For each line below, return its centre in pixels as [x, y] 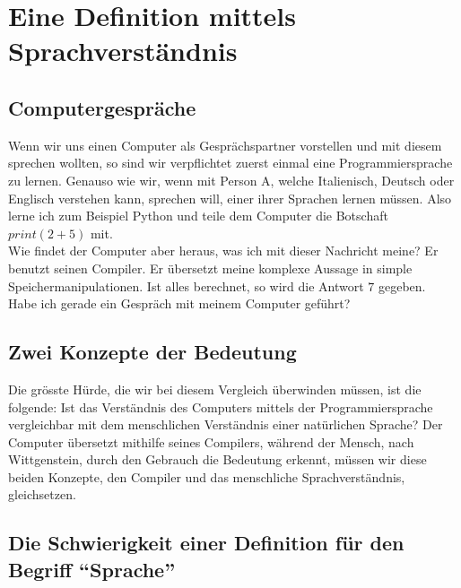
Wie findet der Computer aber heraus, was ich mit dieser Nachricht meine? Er [223, 251]
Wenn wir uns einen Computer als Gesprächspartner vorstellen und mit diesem [225, 145]
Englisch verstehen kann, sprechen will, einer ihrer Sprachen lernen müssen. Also [230, 198]
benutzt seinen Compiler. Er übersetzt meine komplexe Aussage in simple [210, 268]
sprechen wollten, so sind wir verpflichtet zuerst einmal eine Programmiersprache [230, 163]
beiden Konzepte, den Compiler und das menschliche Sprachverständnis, [207, 476]
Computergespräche [102, 107]
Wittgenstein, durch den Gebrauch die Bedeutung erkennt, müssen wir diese [217, 459]
